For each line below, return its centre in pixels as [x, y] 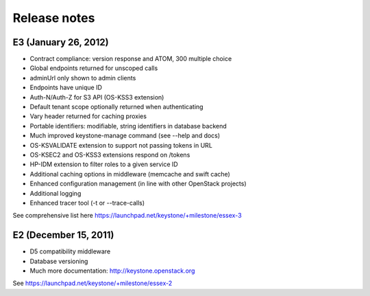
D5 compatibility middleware [70, 251]
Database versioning [59, 261]
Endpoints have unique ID [66, 88]
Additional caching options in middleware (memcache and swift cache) [130, 174]
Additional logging [56, 193]
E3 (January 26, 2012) [61, 42]
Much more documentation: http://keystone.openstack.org [112, 271]
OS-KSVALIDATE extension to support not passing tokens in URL [121, 145]
